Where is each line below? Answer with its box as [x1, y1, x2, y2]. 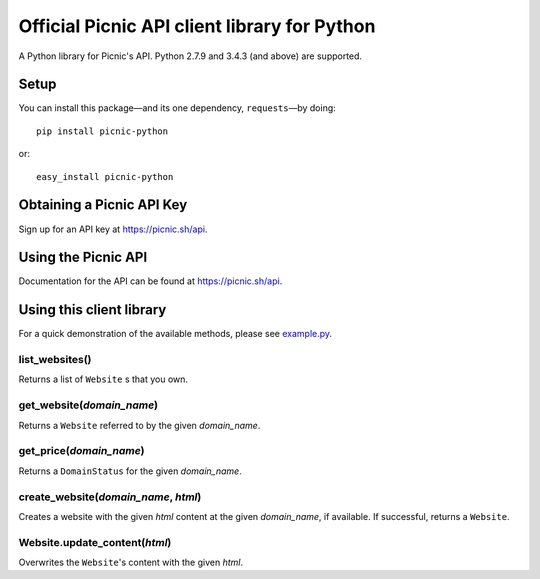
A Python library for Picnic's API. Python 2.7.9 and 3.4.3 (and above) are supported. [18, 50, 363, 62]
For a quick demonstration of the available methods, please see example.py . [18, 328, 333, 340]
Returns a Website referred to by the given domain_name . [18, 419, 261, 431]
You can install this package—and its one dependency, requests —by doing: [18, 102, 337, 114]
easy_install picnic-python [36, 171, 174, 182]
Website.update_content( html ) [18, 535, 172, 549]
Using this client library [18, 301, 167, 319]
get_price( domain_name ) [18, 444, 145, 458]
